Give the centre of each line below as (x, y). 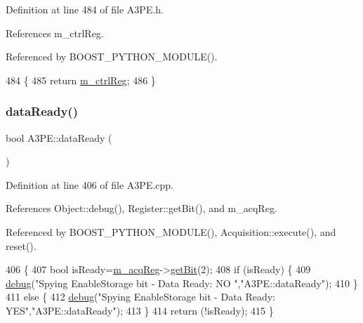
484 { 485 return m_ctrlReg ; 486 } (81, 80)
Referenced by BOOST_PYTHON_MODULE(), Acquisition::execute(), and (171, 231)
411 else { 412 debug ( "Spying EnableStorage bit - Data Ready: (140, 297)
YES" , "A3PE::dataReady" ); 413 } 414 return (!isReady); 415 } (140, 310)
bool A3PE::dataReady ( (59, 137)
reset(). (21, 245)
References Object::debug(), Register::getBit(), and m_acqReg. (141, 208)
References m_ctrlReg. (55, 33)
